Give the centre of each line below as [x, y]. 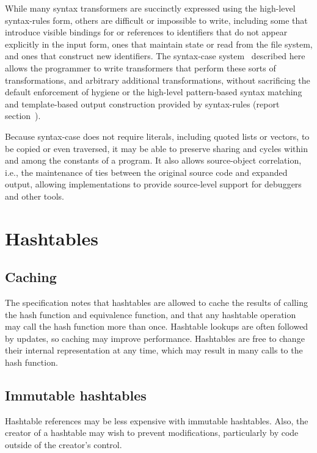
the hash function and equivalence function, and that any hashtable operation [151, 314]
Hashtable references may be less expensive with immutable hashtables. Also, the [157, 420]
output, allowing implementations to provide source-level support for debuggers [153, 184]
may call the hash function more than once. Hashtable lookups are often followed [157, 326]
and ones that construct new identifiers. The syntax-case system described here [155, 56]
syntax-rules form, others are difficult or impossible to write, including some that [156, 20]
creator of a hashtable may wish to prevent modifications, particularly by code [152, 433]
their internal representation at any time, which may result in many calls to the [154, 350]
